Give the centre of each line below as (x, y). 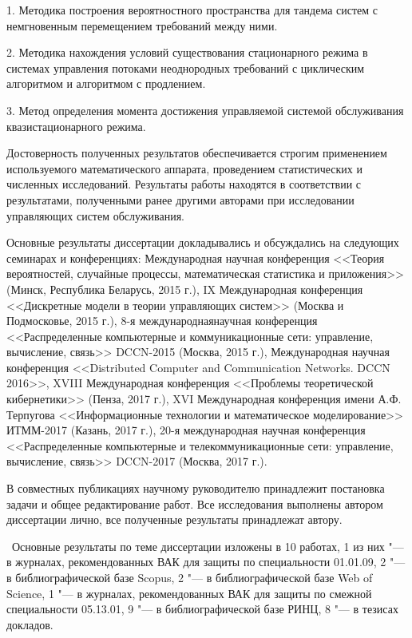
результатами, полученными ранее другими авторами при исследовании (180, 199)
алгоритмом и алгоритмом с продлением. (106, 83)
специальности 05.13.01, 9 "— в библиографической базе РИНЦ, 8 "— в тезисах (202, 609)
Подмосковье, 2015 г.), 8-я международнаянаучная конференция (162, 321)
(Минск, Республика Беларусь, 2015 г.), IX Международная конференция (185, 289)
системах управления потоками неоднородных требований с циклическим (186, 67)
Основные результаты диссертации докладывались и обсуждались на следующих (203, 242)
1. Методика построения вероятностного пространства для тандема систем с (192, 10)
